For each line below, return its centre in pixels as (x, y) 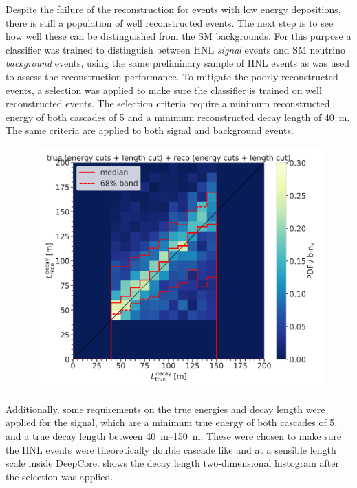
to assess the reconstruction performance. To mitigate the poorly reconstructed (172, 76)
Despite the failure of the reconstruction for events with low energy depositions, (173, 9)
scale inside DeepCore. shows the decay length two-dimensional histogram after (172, 463)
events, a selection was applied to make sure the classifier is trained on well (164, 90)
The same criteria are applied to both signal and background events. (150, 130)
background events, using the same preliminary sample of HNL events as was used (177, 63)
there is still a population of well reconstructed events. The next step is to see (170, 22)
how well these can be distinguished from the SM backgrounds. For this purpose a (178, 36)
